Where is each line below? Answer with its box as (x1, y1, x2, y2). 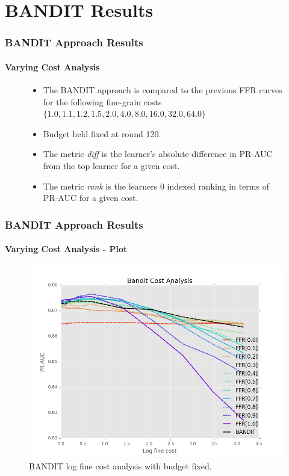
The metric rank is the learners (43, 179, 158, 192)
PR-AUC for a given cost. (43, 191, 138, 204)
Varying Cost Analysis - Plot (5, 243, 128, 255)
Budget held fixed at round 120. (43, 127, 161, 140)
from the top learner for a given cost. (43, 159, 180, 172)
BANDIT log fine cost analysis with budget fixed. (29, 460, 212, 472)
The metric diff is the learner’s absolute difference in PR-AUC (43, 147, 273, 160)
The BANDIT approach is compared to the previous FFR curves (43, 84, 282, 96)
